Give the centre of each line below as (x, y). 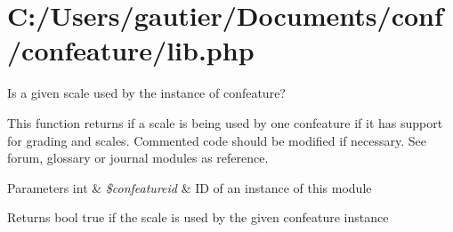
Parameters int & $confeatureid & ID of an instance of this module (190, 187)
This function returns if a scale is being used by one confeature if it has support (225, 122)
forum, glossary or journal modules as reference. (138, 158)
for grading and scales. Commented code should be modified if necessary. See (217, 140)
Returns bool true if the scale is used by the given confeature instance (198, 217)
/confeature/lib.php (131, 50)
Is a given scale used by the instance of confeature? (146, 93)
